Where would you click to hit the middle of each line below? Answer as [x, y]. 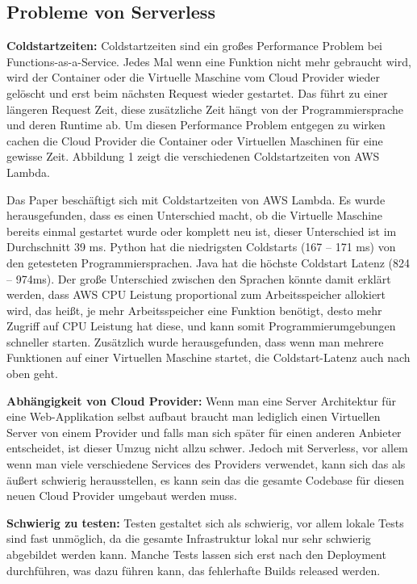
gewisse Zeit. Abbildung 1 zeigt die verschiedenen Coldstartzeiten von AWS [193, 156]
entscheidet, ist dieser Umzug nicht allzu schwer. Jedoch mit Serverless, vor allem [207, 448]
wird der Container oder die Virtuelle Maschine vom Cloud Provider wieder [193, 77]
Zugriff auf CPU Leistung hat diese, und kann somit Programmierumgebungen [201, 326]
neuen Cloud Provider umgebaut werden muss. [122, 496]
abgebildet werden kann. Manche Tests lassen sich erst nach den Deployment [196, 555]
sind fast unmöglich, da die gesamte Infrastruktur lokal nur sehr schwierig [189, 538]
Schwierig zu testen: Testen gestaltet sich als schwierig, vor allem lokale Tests [205, 522]
